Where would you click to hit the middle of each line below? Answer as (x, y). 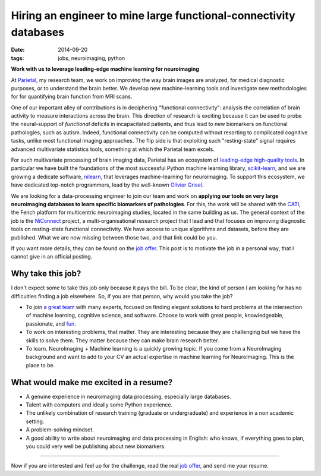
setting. (35, 421)
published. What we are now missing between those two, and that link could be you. (114, 237)
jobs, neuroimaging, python (92, 58)
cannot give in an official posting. (52, 257)
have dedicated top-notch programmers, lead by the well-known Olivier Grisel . (107, 185)
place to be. (40, 365)
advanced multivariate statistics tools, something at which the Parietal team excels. (113, 149)
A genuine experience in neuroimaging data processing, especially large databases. (128, 396)
